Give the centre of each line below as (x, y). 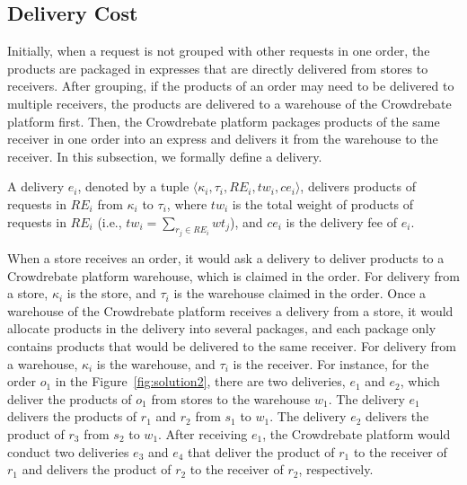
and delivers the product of (97, 469)
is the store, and (111, 293)
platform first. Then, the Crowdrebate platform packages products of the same (224, 121)
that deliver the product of (261, 451)
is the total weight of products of (323, 203)
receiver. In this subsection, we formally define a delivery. (165, 156)
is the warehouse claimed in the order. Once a (300, 293)
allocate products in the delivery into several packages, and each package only (222, 328)
